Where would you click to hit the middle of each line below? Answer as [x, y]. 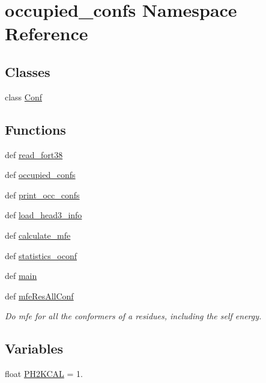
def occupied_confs [40, 175]
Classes [28, 71]
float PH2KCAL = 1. [44, 374]
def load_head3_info [44, 215]
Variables [34, 348]
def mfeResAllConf [39, 296]
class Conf [23, 97]
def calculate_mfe [38, 235]
